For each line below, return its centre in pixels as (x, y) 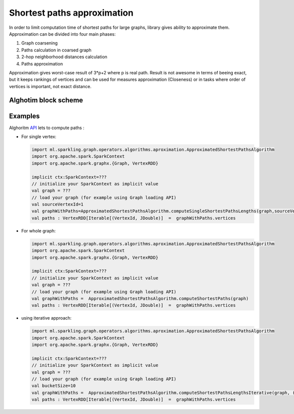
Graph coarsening (40, 43)
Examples (24, 116)
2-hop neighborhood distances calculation (64, 57)
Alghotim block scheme (46, 100)
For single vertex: (39, 137)
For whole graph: (38, 230)
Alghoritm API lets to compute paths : (47, 128)
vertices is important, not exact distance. (50, 86)
